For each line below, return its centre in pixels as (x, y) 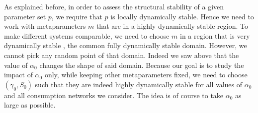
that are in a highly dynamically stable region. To (172, 26)
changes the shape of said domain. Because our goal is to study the (142, 65)
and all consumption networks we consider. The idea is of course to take (114, 95)
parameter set (25, 16)
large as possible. (30, 105)
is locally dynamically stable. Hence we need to (182, 16)
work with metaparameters (45, 26)
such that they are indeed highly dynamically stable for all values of (139, 84)
